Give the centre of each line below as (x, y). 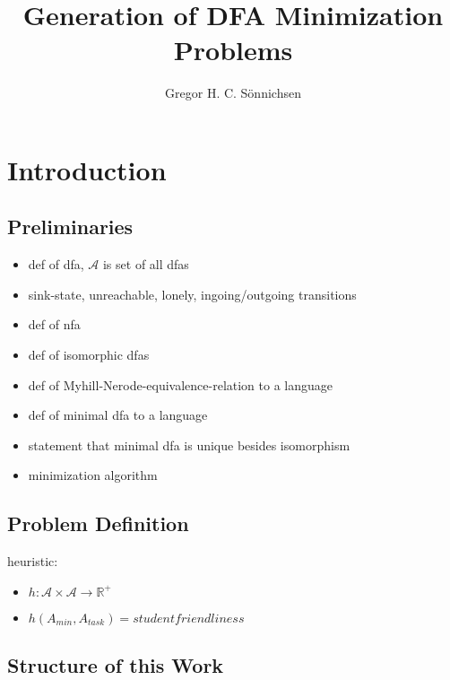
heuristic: (33, 561)
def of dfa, (56, 264)
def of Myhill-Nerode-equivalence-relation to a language (181, 384)
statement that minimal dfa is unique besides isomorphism (189, 445)
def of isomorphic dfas (89, 355)
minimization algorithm (93, 475)
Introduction (87, 169)
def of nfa (54, 324)
